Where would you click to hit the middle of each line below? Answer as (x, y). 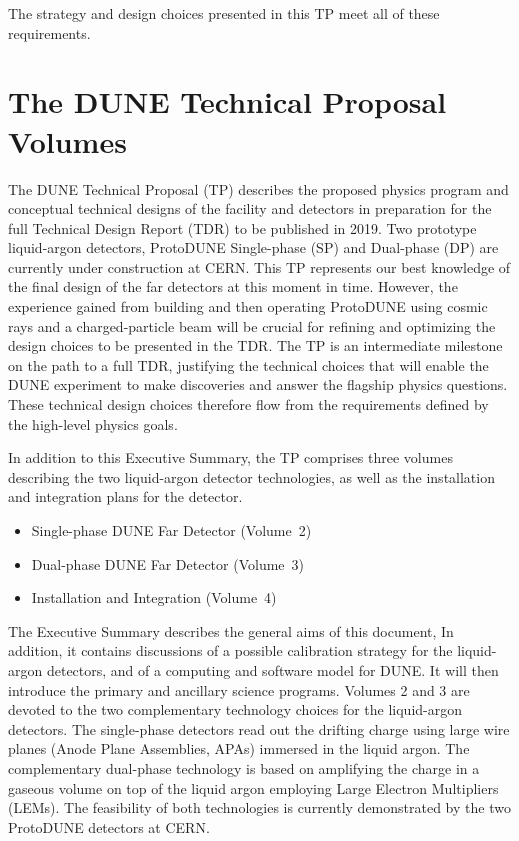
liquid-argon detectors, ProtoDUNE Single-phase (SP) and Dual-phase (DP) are (253, 247)
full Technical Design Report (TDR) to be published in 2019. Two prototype (242, 227)
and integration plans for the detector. (125, 496)
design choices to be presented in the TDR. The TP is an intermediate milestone (255, 345)
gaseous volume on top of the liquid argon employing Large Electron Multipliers (253, 787)
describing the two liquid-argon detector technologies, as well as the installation (251, 476)
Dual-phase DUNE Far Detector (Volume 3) (167, 563)
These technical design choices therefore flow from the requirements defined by (248, 404)
